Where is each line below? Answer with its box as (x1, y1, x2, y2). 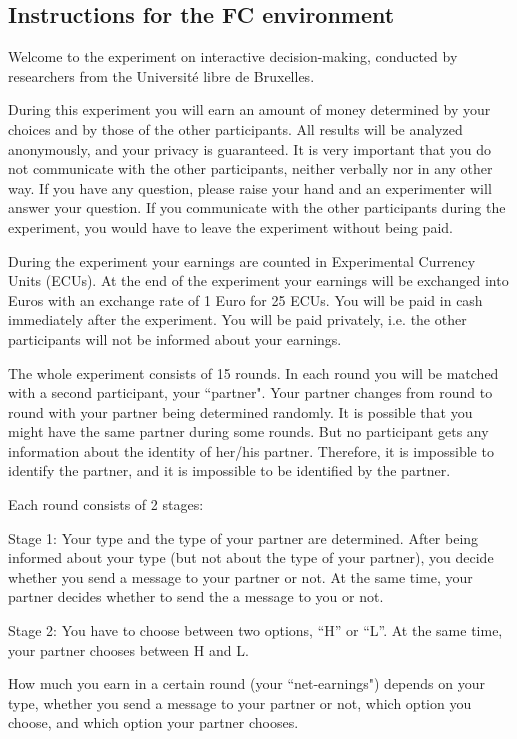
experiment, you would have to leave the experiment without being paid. (8, 216, 453, 237)
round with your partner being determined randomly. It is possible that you (8, 401, 473, 422)
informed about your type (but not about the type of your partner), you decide (8, 547, 494, 568)
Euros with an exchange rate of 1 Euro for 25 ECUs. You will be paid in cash (8, 289, 483, 310)
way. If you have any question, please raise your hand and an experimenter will (8, 177, 492, 198)
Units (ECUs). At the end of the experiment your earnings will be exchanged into (8, 270, 509, 291)
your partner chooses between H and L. (8, 639, 249, 660)
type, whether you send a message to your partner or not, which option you (8, 692, 472, 713)
